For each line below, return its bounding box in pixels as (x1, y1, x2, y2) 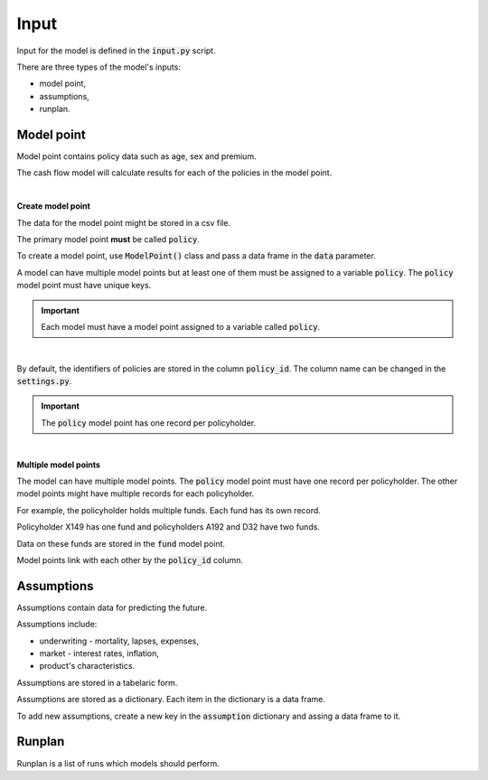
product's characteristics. (39, 661, 136, 672)
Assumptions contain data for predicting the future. (16, 602, 208, 613)
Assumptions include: (16, 619, 98, 630)
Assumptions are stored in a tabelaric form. (16, 677, 178, 688)
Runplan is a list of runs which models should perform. (16, 757, 221, 768)
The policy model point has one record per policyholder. (41, 417, 257, 428)
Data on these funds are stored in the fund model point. (16, 538, 226, 549)
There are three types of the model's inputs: (16, 61, 181, 72)
